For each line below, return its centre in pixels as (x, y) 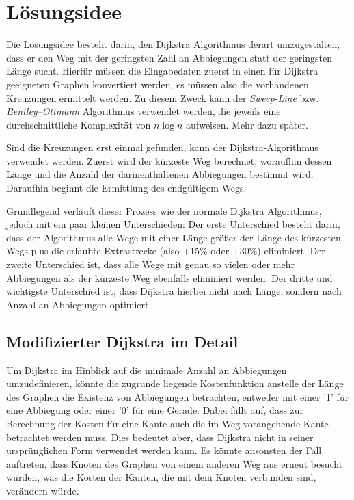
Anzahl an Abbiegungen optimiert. (79, 304)
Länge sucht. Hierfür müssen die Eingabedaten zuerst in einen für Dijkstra (162, 71)
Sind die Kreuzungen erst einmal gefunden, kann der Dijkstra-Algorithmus (162, 147)
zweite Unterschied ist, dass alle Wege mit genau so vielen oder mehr (150, 264)
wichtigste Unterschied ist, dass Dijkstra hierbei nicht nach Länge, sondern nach (174, 291)
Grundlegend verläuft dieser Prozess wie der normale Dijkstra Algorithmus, (164, 210)
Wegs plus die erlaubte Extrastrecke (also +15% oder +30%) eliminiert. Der (166, 251)
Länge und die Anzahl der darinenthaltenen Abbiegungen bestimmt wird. (160, 174)
